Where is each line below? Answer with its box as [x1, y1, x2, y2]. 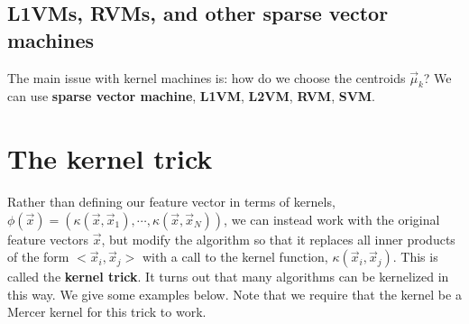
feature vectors [7, 229, 88, 248]
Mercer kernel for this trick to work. [7, 302, 207, 321]
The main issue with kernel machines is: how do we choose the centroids [7, 68, 406, 87]
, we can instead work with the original [224, 209, 440, 228]
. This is [392, 247, 438, 266]
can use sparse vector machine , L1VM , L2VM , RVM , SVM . [7, 87, 375, 106]
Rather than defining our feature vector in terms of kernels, [7, 192, 336, 211]
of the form [7, 247, 69, 266]
